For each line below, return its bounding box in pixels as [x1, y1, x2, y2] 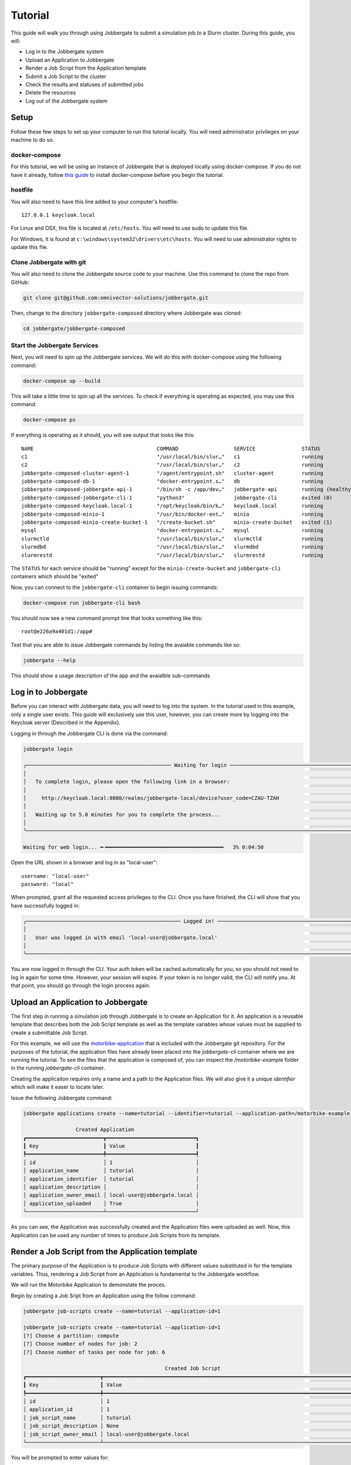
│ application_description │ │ [23, 1184, 199, 1191]
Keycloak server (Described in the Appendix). [11, 719, 121, 726]
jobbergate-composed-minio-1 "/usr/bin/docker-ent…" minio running [21, 510, 324, 517]
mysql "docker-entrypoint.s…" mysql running [21, 527, 324, 534]
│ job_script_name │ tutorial [23, 1414, 132, 1421]
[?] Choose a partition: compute [23, 1332, 119, 1339]
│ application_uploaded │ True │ [23, 1200, 199, 1207]
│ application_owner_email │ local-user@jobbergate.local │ [23, 1192, 199, 1198]
